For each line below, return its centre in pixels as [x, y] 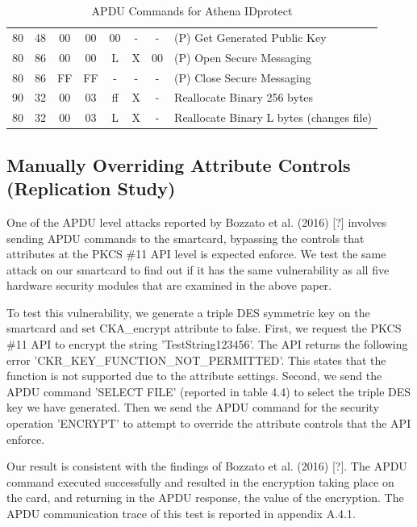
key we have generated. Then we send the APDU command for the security [193, 407]
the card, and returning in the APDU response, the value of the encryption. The [205, 498]
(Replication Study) [91, 188]
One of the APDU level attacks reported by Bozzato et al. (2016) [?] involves [197, 222]
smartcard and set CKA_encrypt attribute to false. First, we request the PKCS [204, 328]
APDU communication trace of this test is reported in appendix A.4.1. [181, 513]
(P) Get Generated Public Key [250, 37]
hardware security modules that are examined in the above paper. [169, 285]
